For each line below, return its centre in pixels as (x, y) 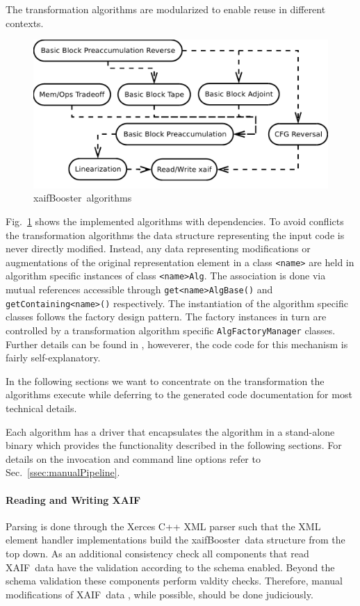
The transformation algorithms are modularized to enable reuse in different (166, 9)
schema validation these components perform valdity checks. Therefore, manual (174, 581)
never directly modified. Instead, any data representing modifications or (158, 248)
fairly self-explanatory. (53, 358)
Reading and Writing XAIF (73, 499)
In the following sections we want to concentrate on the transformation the (165, 380)
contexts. (25, 23)
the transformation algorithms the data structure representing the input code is (175, 235)
